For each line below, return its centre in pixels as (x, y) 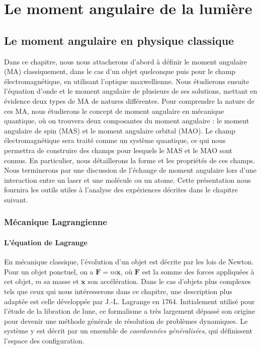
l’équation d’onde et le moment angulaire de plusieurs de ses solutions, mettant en (131, 91)
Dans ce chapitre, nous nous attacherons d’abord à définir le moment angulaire (126, 61)
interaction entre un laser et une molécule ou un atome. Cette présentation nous (127, 180)
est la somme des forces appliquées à (198, 271)
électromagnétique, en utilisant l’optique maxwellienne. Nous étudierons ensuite (127, 81)
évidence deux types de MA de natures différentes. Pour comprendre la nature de (129, 100)
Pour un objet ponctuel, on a (49, 271)
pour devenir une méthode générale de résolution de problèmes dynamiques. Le (126, 321)
